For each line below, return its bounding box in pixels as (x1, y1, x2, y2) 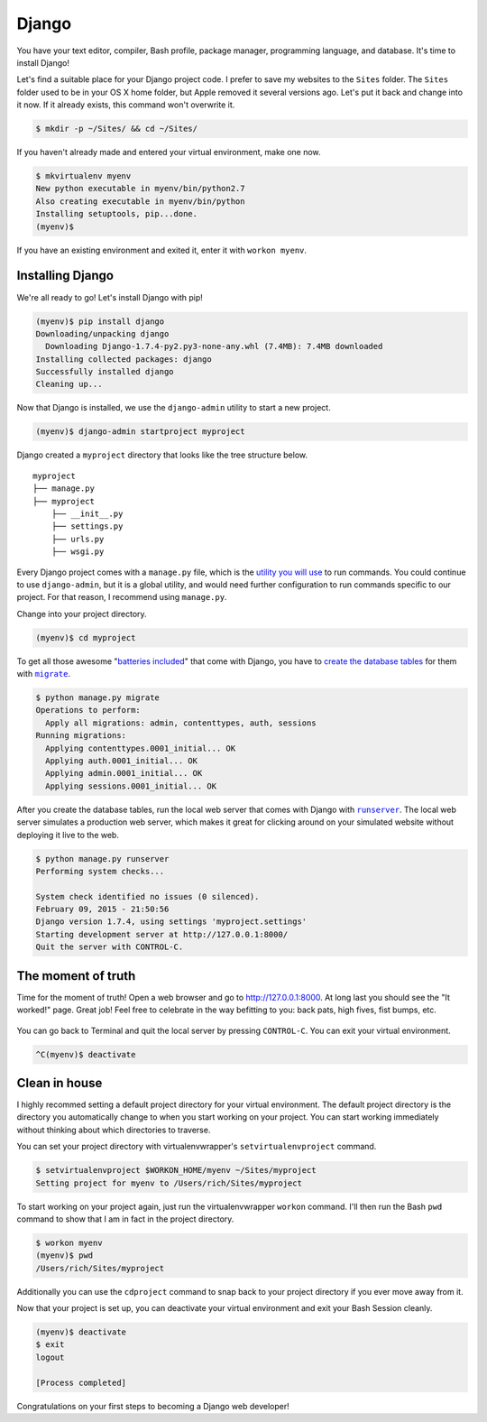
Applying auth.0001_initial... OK (45, 756, 198, 766)
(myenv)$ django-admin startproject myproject (35, 427, 245, 437)
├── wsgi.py (51, 547, 105, 557)
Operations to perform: (35, 705, 142, 716)
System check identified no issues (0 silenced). (35, 891, 260, 901)
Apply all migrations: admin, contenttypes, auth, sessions (45, 717, 317, 728)
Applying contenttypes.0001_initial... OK (45, 743, 236, 753)
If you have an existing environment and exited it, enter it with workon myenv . (16, 245, 307, 255)
